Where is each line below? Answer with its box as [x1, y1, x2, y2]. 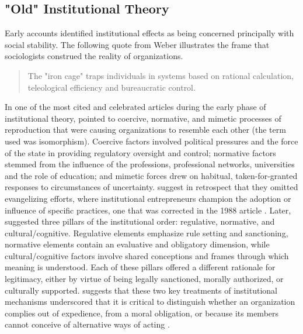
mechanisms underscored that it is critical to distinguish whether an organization [5, 295, 295, 308]
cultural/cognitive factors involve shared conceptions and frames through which [5, 249, 289, 261]
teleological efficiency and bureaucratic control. [27, 81, 196, 93]
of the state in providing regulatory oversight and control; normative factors [5, 146, 276, 159]
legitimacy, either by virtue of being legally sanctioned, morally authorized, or [5, 273, 284, 285]
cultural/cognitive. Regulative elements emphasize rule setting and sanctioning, [5, 226, 288, 239]
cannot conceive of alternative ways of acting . [5, 318, 170, 330]
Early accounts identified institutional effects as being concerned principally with [5, 27, 294, 39]
